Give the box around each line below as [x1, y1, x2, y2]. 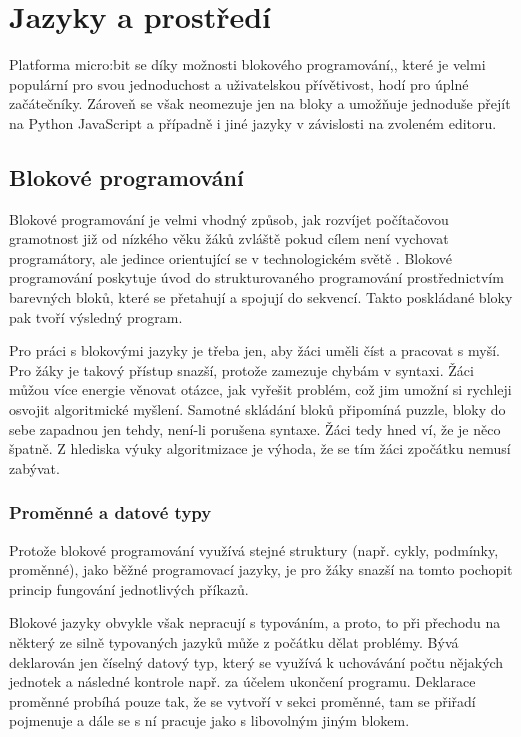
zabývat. [9, 457, 60, 478]
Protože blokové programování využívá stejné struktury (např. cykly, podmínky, [9, 539, 499, 560]
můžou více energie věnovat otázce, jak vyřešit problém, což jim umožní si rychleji [9, 379, 512, 400]
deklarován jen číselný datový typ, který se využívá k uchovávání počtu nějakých [9, 651, 504, 672]
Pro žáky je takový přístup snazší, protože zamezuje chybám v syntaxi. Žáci [9, 359, 474, 380]
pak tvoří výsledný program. [9, 306, 183, 327]
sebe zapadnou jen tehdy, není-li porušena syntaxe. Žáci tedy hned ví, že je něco [9, 418, 501, 439]
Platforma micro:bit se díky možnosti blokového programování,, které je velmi [9, 54, 486, 75]
